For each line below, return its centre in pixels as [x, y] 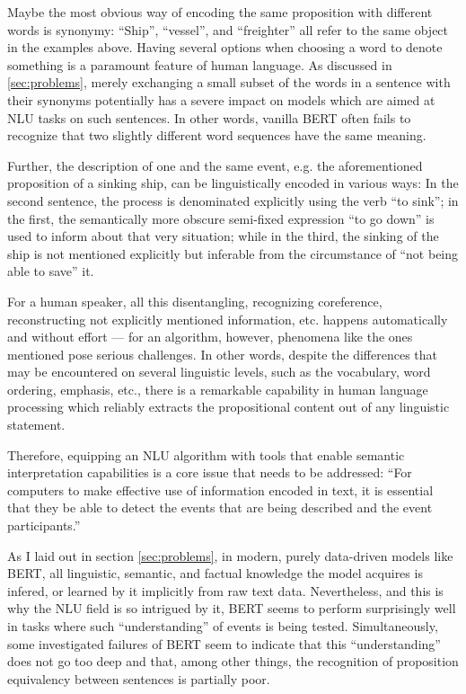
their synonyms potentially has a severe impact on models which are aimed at [221, 99]
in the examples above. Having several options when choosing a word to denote [225, 47]
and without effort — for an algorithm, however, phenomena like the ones [210, 337]
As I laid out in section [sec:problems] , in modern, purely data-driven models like [230, 555]
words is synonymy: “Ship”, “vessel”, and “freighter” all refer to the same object [228, 29]
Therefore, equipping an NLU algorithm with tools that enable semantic [206, 454]
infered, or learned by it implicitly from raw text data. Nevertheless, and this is [225, 590]
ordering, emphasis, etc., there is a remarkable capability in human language [218, 389]
